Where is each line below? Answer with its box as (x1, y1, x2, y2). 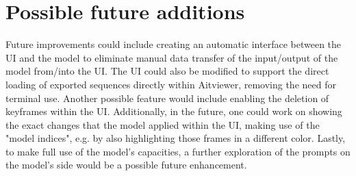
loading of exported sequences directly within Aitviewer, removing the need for (5, 77, 336, 91)
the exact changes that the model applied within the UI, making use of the (5, 117, 320, 131)
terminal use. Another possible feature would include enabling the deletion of (5, 90, 329, 105)
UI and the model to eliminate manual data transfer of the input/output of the (5, 50, 338, 64)
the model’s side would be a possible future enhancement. (5, 158, 247, 172)
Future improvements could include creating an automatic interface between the (5, 37, 342, 51)
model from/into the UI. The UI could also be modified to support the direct (5, 64, 329, 78)
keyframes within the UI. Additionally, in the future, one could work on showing (5, 104, 342, 118)
